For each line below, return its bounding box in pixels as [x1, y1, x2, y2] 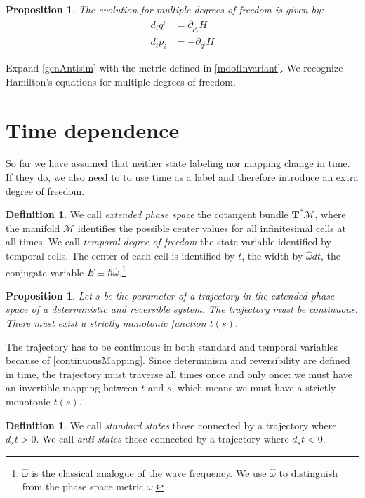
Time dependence [6, 115, 180, 144]
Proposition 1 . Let [6, 288, 92, 302]
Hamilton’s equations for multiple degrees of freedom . [6, 74, 236, 88]
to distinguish [279, 465, 338, 480]
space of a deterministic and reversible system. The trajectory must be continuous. [6, 302, 358, 316]
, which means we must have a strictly [171, 380, 336, 395]
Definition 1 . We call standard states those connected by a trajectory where [6, 417, 337, 432]
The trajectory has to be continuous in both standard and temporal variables [6, 339, 338, 354]
